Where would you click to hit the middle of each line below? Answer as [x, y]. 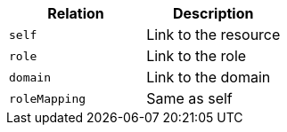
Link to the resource [213, 35]
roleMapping [48, 98]
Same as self [189, 98]
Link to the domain [209, 77]
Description [213, 13]
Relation [76, 13]
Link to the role [197, 56]
